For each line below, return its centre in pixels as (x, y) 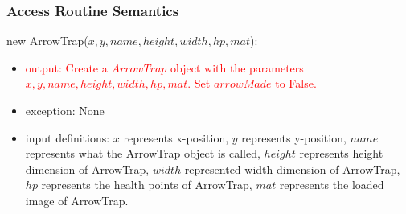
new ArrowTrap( (47, 41)
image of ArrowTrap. (77, 200)
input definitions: (68, 137)
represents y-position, (294, 137)
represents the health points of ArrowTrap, (147, 185)
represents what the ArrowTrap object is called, (143, 153)
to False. (296, 83)
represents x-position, (176, 137)
